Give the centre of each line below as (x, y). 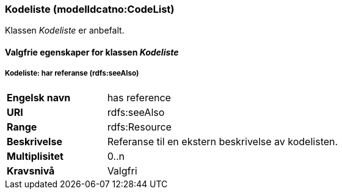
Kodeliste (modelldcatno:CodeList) (90, 9)
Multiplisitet (35, 156)
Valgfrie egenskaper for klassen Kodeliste (92, 52)
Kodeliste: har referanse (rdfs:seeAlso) (72, 74)
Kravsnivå (31, 171)
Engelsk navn (39, 97)
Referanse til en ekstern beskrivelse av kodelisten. (223, 141)
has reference (139, 97)
